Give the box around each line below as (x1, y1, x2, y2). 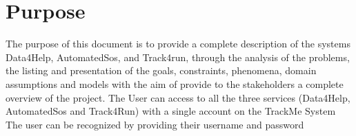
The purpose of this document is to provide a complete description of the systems (6, 36, 350, 51)
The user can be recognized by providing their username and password (6, 117, 304, 131)
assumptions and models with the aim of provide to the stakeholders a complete (6, 76, 344, 91)
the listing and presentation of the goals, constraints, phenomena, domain (6, 63, 317, 78)
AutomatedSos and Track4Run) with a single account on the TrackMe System (6, 104, 336, 118)
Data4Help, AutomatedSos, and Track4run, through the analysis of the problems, (6, 49, 350, 64)
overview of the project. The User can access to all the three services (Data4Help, (6, 90, 350, 104)
